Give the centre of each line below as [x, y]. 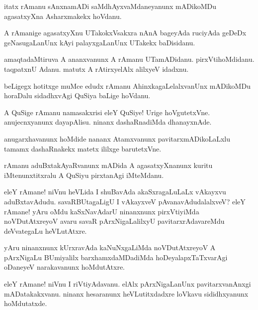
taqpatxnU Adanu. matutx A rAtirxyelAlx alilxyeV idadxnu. [96, 69]
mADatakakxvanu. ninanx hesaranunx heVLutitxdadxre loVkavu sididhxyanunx [126, 293]
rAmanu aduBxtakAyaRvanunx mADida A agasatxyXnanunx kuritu [108, 165]
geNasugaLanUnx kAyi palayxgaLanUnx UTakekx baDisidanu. [100, 42]
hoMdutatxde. [26, 303]
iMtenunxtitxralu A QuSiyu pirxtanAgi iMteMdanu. [84, 175]
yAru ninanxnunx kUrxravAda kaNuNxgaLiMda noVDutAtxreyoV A [110, 247]
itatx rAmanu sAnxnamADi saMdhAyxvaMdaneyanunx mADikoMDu [110, 6]
